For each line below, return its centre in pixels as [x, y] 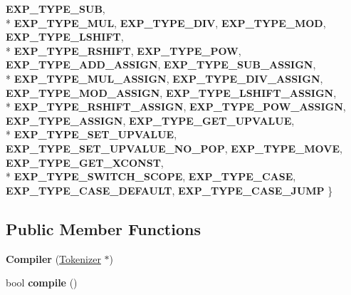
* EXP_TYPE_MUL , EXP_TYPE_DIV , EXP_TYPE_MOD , [166, 22]
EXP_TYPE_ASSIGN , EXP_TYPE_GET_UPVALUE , [150, 120]
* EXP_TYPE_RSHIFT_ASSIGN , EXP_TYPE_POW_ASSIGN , [176, 107]
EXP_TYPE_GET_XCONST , [85, 162]
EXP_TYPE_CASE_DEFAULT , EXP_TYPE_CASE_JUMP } [169, 190]
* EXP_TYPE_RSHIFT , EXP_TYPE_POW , [124, 50]
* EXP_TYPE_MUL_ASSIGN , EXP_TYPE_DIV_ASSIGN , [164, 78]
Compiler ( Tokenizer [53, 258]
